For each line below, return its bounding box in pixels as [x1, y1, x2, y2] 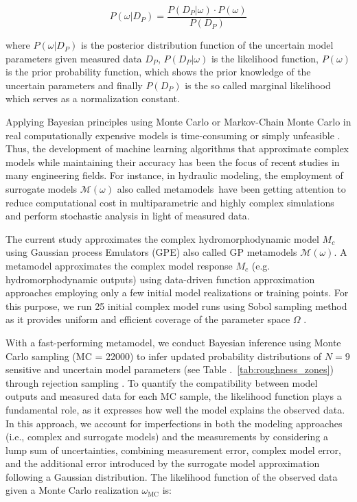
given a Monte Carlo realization [5, 483, 139, 497]
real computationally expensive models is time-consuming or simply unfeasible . [5, 128, 341, 142]
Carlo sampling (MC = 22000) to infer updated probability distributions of [5, 348, 322, 363]
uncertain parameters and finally [5, 77, 143, 92]
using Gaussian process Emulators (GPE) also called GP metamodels [5, 245, 297, 259]
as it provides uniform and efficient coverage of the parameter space [5, 312, 290, 326]
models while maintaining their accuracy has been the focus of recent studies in [5, 154, 340, 169]
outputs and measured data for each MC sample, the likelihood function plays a [5, 389, 342, 403]
